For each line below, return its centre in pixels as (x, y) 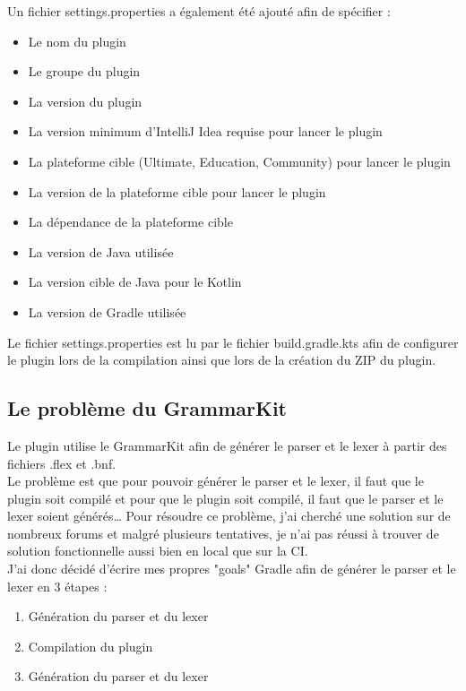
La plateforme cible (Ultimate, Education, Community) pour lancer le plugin (239, 161)
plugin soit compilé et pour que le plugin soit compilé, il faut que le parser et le (225, 498)
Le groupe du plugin (84, 71)
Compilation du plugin (91, 646)
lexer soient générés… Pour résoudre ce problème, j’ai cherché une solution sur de (229, 516)
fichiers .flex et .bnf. (62, 463)
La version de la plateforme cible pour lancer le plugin (177, 191)
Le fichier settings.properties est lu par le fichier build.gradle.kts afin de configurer (233, 342)
